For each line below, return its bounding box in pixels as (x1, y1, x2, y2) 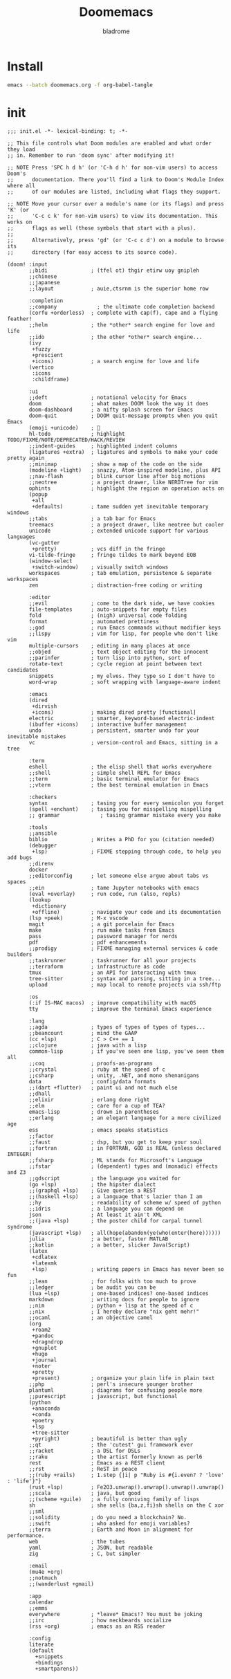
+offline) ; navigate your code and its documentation (32, 908, 221, 915)
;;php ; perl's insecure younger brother (28, 1381, 194, 1388)
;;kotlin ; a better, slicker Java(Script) (28, 1241, 190, 1249)
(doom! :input (7, 261, 48, 268)
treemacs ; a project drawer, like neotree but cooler (28, 521, 225, 528)
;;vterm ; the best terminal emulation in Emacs (28, 781, 209, 789)
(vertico (28, 364, 54, 371)
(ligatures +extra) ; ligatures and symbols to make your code (28, 448, 218, 455)
